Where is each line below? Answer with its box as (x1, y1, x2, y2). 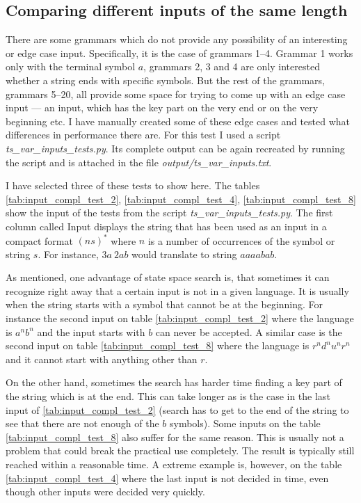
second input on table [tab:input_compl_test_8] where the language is (6, 338, 310, 353)
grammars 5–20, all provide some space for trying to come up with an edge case (6, 86, 346, 101)
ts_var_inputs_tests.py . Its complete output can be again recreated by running (6, 141, 345, 155)
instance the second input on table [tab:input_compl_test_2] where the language (6, 310, 354, 325)
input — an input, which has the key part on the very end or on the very (6, 100, 319, 115)
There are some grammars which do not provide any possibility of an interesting (6, 32, 348, 47)
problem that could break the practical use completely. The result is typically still (6, 443, 355, 458)
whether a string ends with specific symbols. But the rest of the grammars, (6, 72, 326, 87)
